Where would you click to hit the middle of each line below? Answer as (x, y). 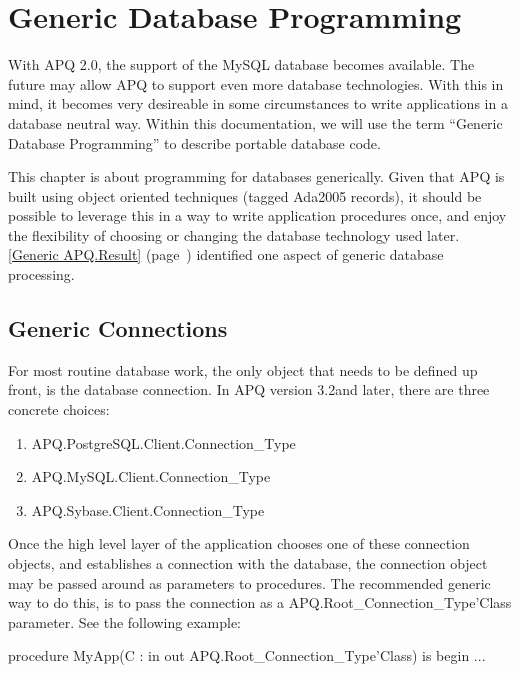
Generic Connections (118, 328)
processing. (41, 274)
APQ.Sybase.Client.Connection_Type (148, 509)
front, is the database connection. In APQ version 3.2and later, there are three (249, 389)
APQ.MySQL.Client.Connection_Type (151, 476)
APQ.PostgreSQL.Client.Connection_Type (163, 442)
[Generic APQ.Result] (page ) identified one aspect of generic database (226, 254)
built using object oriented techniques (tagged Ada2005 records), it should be (245, 195)
